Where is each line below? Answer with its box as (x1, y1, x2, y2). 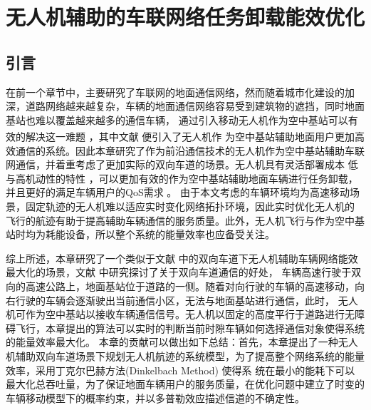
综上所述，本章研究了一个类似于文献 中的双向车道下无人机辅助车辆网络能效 (6, 250, 358, 265)
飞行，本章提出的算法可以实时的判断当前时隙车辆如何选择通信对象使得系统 (15, 320, 365, 335)
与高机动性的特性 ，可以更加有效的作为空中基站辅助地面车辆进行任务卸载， (6, 170, 358, 185)
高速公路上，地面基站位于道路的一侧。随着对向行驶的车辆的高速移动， (25, 278, 355, 293)
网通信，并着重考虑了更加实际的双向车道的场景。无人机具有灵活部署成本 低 (6, 157, 358, 172)
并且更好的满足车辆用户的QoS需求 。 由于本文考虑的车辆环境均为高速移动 (6, 185, 350, 200)
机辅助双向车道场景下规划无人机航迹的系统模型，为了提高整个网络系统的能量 (6, 348, 365, 363)
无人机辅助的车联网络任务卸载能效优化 (6, 2, 365, 31)
